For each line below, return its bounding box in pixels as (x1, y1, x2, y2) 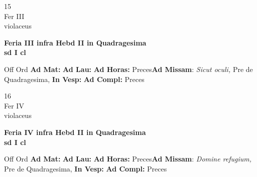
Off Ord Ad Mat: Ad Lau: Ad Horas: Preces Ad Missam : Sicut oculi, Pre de (4, 63, 253, 74)
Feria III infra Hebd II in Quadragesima (4, 37, 147, 47)
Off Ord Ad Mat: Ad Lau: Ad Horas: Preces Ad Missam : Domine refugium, (4, 153, 252, 164)
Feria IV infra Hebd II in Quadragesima (4, 126, 146, 137)
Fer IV (4, 100, 24, 110)
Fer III (4, 10, 25, 21)
